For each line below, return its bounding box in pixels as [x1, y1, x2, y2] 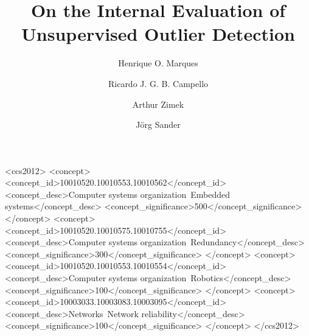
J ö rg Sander [136, 118, 181, 131]
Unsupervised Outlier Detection [21, 21, 295, 46]
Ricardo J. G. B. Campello [108, 77, 209, 89]
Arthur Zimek [132, 97, 184, 110]
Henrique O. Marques [118, 57, 198, 69]
